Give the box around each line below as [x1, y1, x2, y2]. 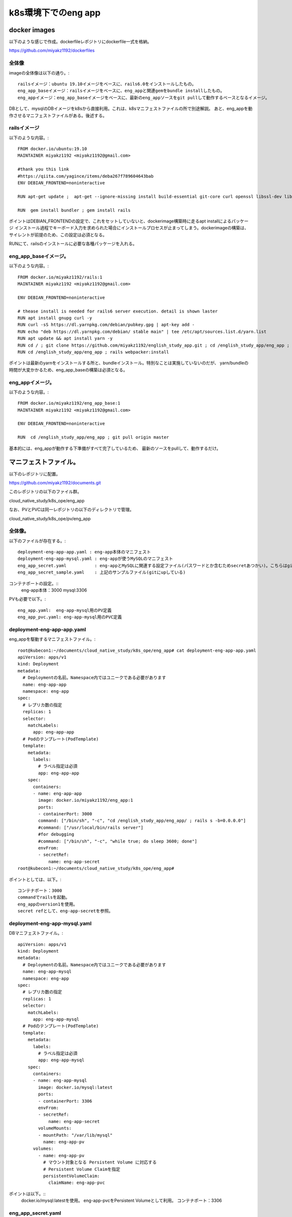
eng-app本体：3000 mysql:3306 [21, 587, 87, 593]
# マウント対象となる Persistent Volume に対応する [43, 1160, 157, 1165]
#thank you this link [18, 166, 69, 172]
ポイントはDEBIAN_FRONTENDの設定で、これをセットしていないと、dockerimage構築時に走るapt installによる [9, 218, 232, 224]
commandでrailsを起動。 [18, 895, 70, 900]
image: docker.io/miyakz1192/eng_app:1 [38, 797, 133, 803]
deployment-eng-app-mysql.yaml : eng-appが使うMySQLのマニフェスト [18, 556, 173, 562]
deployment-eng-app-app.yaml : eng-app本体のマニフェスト [18, 549, 151, 555]
